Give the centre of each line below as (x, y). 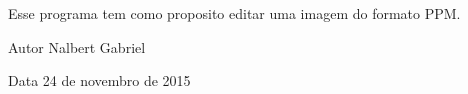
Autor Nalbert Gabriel (77, 46)
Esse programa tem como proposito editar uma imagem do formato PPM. (234, 13)
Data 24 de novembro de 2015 (99, 80)
